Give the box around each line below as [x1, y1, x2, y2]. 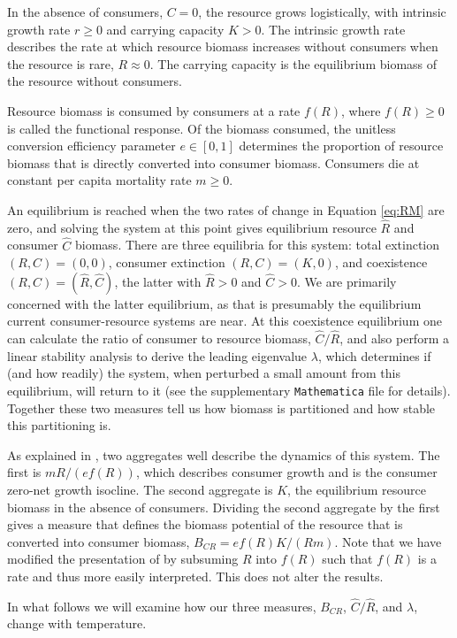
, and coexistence [334, 253, 428, 272]
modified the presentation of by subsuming [7, 550, 239, 568]
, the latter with [114, 272, 202, 290]
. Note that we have [334, 532, 442, 550]
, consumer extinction [108, 253, 225, 272]
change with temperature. [7, 614, 147, 633]
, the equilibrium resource [287, 480, 427, 498]
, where [340, 101, 381, 119]
